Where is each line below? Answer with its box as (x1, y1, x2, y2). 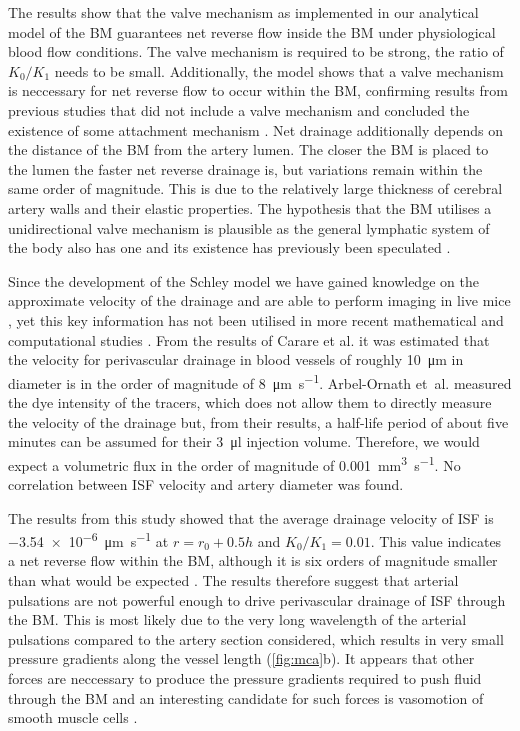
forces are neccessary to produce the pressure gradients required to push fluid (8, 667, 482, 688)
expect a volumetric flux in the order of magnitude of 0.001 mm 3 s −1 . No (8, 451, 461, 475)
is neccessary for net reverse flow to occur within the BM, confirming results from (8, 80, 508, 101)
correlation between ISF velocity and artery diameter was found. (8, 473, 404, 494)
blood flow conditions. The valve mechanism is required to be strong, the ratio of (8, 41, 504, 62)
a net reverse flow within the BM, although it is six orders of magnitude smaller (8, 550, 498, 571)
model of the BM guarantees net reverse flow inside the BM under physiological (8, 21, 496, 42)
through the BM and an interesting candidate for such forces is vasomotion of (8, 687, 484, 708)
